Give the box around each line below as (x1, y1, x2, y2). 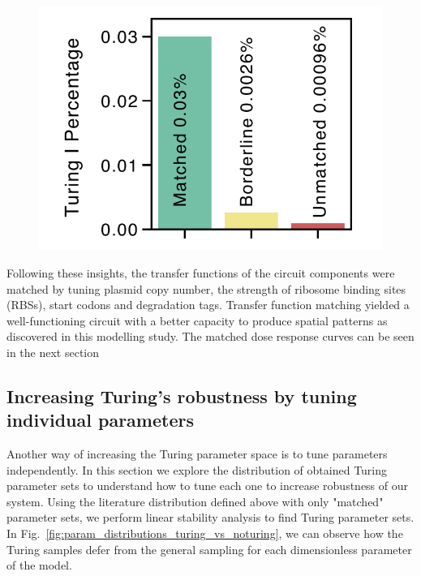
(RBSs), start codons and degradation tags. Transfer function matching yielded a (6, 296, 410, 313)
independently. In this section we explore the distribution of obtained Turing (6, 461, 388, 478)
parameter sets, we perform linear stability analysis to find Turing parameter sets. (6, 509, 415, 526)
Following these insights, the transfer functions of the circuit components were (6, 264, 395, 281)
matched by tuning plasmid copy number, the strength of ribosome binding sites (6, 280, 406, 297)
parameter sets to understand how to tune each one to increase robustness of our (6, 477, 409, 494)
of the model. (6, 557, 72, 574)
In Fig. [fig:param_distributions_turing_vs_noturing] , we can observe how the (6, 525, 403, 542)
